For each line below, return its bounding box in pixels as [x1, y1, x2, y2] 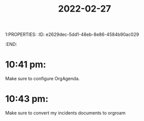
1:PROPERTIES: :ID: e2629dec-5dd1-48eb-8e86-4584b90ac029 [5, 31, 139, 38]
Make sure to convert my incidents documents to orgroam [5, 110, 126, 116]
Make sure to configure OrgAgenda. [5, 76, 80, 82]
